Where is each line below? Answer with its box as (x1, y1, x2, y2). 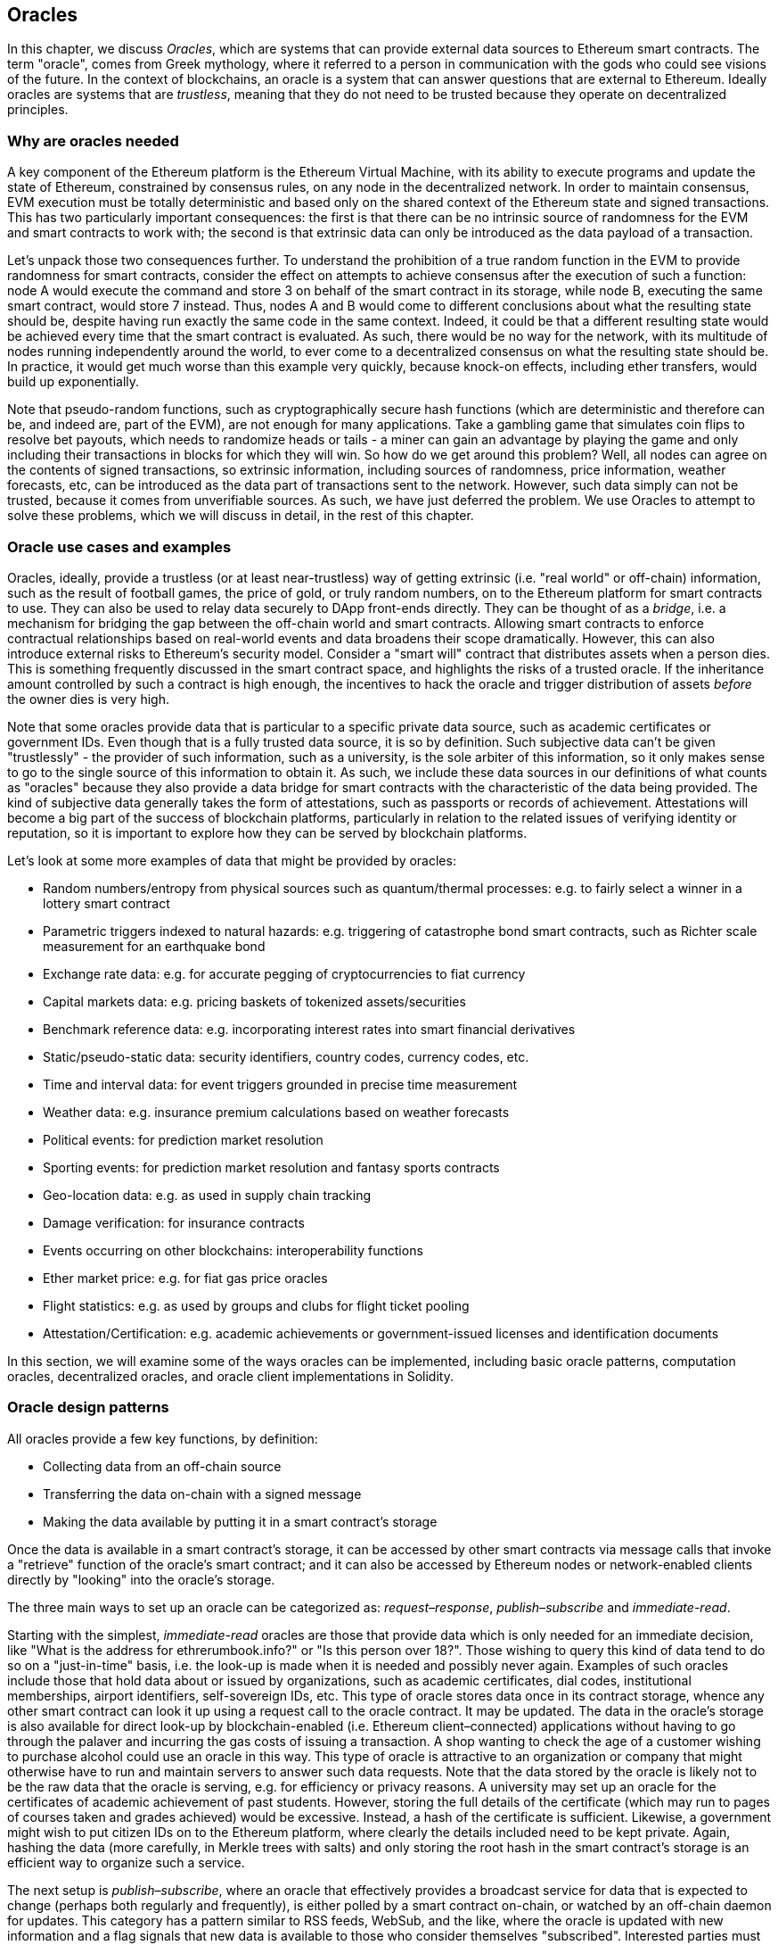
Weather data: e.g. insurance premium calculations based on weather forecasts (43, 1104, 510, 1120)
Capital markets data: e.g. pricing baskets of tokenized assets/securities (43, 993, 466, 1009)
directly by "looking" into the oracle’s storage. (7, 1571, 275, 1587)
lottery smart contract (43, 895, 170, 911)
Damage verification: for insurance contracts (43, 1214, 305, 1230)
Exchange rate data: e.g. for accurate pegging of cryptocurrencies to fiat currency (43, 965, 526, 981)
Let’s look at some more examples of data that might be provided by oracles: (7, 852, 456, 868)
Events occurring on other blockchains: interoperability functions (43, 1242, 423, 1258)
